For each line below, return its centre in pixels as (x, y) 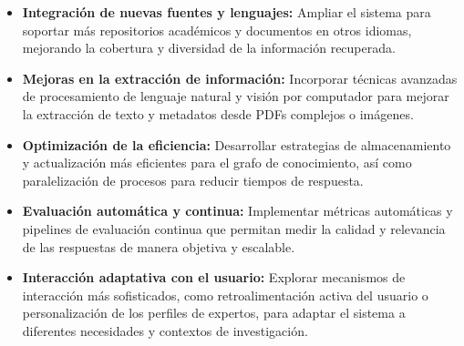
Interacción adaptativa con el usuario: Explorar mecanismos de (214, 277)
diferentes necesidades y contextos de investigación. (165, 330)
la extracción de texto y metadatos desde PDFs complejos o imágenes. (218, 113)
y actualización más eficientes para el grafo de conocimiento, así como (217, 163)
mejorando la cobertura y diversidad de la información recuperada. (209, 48)
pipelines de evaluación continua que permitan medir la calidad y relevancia (234, 228)
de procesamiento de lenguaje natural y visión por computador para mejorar (236, 96)
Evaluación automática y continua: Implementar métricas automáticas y (237, 211)
